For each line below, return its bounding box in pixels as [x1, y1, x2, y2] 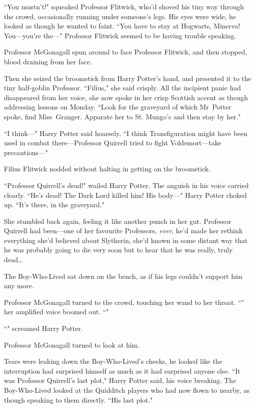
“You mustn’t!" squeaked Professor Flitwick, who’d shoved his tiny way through [4, 1, 244, 11]
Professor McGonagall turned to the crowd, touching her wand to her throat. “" [4, 297, 244, 307]
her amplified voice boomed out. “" [4, 306, 109, 317]
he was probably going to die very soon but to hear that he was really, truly [4, 245, 233, 255]
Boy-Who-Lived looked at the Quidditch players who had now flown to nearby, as [4, 385, 250, 395]
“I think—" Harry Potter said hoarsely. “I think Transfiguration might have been [4, 128, 248, 138]
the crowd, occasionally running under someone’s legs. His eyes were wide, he [4, 11, 236, 21]
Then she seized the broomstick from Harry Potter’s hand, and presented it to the [4, 73, 252, 83]
